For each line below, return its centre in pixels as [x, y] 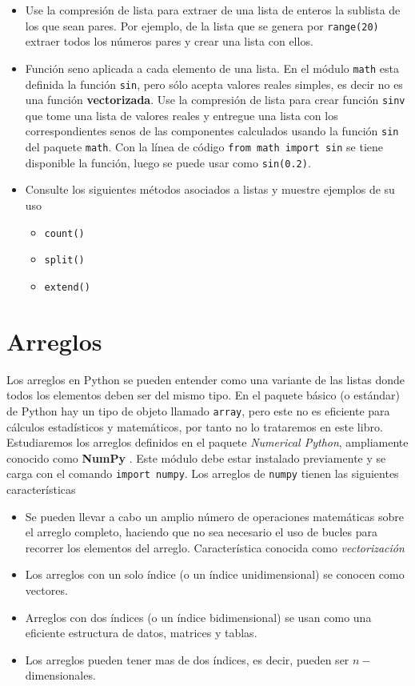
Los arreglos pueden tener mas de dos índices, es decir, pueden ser [187, 659]
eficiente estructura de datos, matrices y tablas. [141, 633]
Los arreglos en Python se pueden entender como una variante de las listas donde [206, 379]
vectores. [46, 590]
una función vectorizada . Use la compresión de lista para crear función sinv [215, 100]
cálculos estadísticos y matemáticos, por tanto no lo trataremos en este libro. [195, 426]
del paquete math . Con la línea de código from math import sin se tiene [204, 147]
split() [64, 261]
